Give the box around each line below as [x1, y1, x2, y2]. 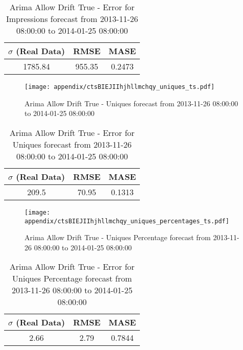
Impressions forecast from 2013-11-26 [6, 13, 138, 25]
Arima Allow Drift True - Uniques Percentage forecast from [25, 232, 211, 243]
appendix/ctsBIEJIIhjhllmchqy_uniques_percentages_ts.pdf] [25, 217, 229, 225]
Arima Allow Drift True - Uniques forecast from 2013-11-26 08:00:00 [25, 98, 238, 108]
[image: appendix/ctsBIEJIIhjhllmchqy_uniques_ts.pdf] [25, 83, 215, 90]
